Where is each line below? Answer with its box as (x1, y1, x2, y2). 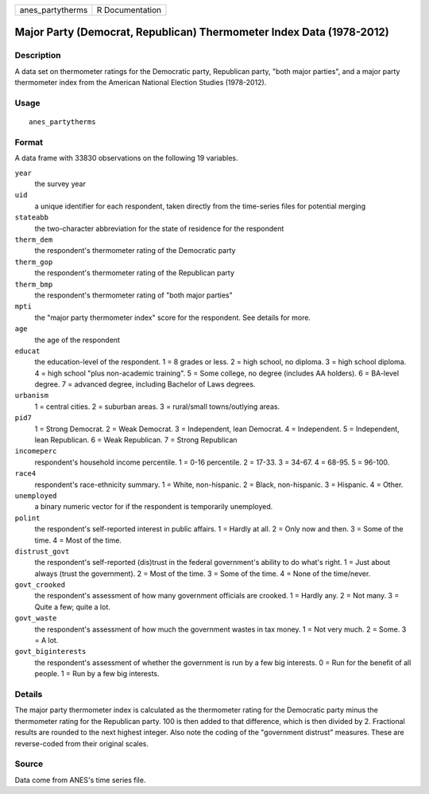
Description (14, 50, 61, 61)
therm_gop (14, 257, 53, 267)
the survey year (34, 179, 87, 189)
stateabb (14, 213, 49, 222)
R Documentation (96, 5, 162, 15)
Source (14, 758, 44, 769)
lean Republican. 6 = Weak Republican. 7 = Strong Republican (34, 435, 238, 445)
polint (14, 513, 41, 523)
